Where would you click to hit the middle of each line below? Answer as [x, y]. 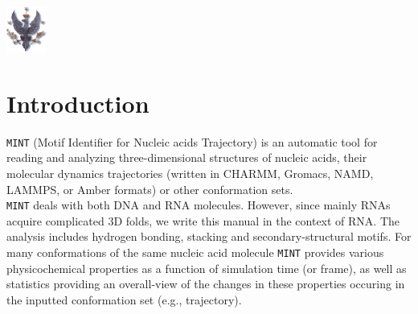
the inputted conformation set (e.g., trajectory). [124, 299]
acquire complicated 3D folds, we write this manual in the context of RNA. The [203, 220]
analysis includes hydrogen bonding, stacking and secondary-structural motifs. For [209, 236]
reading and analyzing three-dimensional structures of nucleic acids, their [187, 157]
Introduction [78, 103]
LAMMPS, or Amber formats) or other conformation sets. [150, 189]
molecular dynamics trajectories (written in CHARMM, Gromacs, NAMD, [190, 174]
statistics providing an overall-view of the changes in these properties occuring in [206, 284]
